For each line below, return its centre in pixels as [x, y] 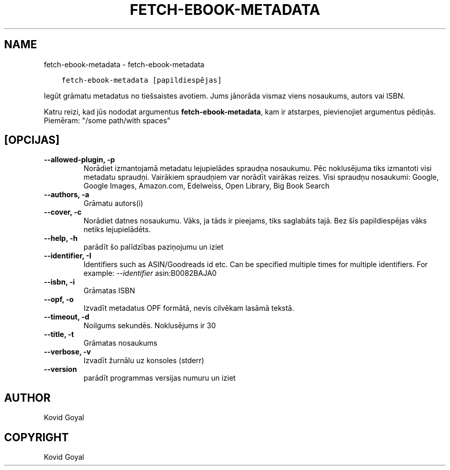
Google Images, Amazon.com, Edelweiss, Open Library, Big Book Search [207, 186]
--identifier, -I [68, 256]
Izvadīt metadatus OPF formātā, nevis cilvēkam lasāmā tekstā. [189, 308]
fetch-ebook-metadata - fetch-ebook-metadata [124, 64]
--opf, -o [59, 299]
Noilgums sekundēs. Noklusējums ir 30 [150, 326]
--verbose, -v [67, 352]
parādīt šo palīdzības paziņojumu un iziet [154, 247]
